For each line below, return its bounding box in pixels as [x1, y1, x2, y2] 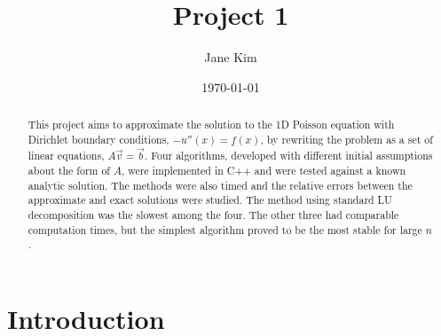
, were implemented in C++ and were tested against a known [121, 162, 406, 177]
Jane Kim [204, 48, 257, 66]
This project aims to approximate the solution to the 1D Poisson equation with [28, 117, 395, 132]
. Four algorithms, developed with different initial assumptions [144, 148, 433, 163]
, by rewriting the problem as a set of [260, 131, 433, 146]
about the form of [28, 162, 110, 177]
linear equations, [28, 148, 105, 163]
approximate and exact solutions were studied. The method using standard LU [28, 192, 392, 207]
